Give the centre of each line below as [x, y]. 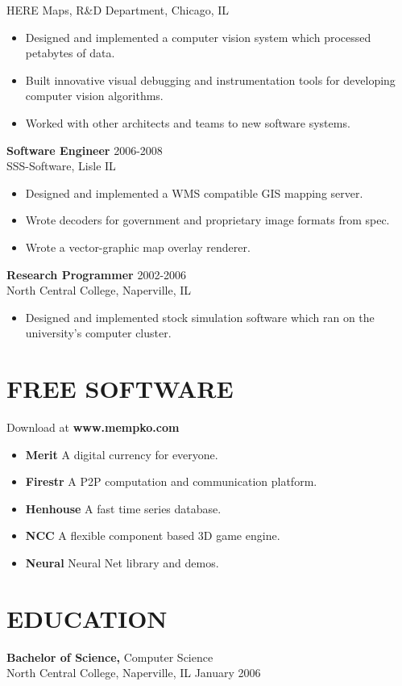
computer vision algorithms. [94, 96]
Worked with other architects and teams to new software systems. [188, 122]
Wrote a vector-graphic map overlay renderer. [138, 247]
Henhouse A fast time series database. [123, 508]
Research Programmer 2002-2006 [97, 274]
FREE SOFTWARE [120, 389]
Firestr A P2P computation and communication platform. [171, 481]
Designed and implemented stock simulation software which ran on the [200, 317]
